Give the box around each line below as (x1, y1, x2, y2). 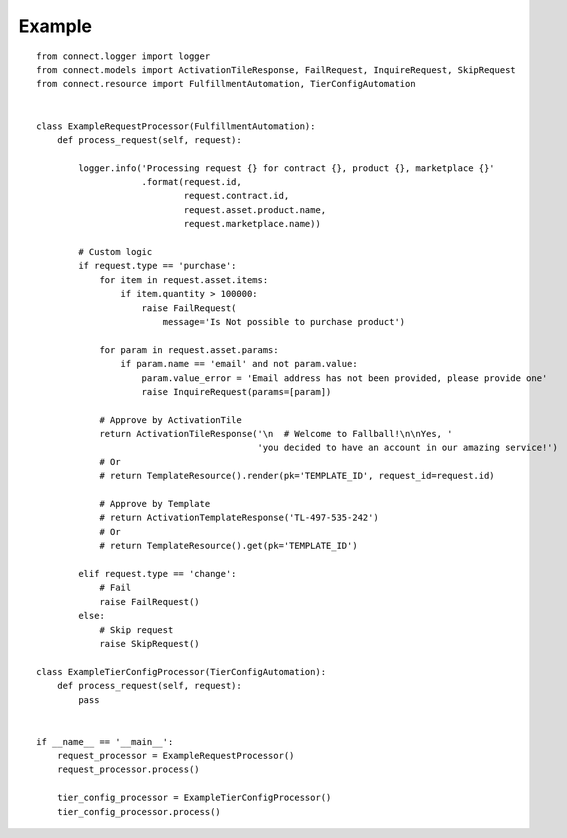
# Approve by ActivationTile (99, 414, 242, 425)
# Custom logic (78, 246, 153, 258)
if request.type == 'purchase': (78, 260, 237, 272)
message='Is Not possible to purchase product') (162, 316, 406, 327)
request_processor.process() (56, 764, 200, 775)
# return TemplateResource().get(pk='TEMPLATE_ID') (99, 540, 359, 552)
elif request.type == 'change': (78, 568, 237, 579)
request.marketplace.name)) (183, 218, 322, 230)
